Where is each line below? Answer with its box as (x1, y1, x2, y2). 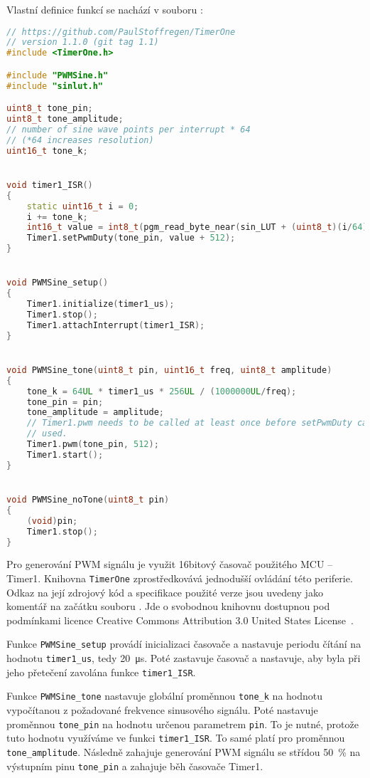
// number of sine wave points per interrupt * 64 (6, 125, 251, 135)
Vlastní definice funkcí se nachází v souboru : (6, 2, 203, 16)
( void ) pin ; (26, 515, 78, 526)
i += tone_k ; (26, 211, 88, 222)
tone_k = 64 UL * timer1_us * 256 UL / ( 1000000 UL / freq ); (26, 386, 297, 396)
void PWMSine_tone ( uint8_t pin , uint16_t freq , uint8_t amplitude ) (6, 364, 332, 375)
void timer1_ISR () (6, 179, 93, 190)
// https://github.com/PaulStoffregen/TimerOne (6, 26, 236, 37)
